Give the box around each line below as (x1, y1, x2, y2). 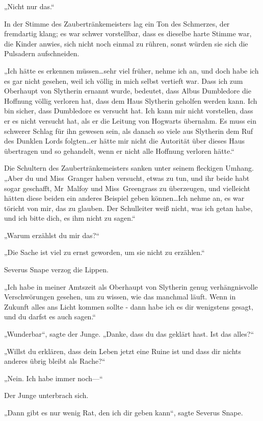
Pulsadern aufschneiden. (4, 48, 80, 59)
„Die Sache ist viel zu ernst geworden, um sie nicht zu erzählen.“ (4, 247, 205, 258)
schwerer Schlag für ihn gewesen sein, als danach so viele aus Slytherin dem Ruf (4, 125, 253, 136)
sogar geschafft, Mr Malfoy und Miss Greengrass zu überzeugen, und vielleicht (4, 182, 250, 193)
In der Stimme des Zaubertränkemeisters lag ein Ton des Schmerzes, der (4, 18, 230, 29)
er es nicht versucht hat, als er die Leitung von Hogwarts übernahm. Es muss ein (4, 115, 256, 126)
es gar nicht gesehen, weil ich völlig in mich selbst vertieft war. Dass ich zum (4, 75, 243, 86)
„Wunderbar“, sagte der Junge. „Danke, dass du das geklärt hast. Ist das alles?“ (4, 329, 254, 339)
